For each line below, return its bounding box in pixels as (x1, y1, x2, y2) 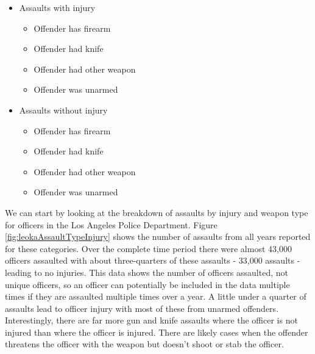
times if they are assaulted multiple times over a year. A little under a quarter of (5, 290, 306, 303)
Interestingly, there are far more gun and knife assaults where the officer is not (5, 314, 298, 327)
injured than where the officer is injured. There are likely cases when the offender (5, 325, 308, 338)
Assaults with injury (19, 1, 96, 13)
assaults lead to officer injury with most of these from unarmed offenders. (5, 302, 279, 314)
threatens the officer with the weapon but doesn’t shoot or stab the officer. (5, 338, 284, 350)
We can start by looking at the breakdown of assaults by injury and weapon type (5, 206, 308, 219)
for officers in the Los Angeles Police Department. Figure (5, 218, 218, 231)
